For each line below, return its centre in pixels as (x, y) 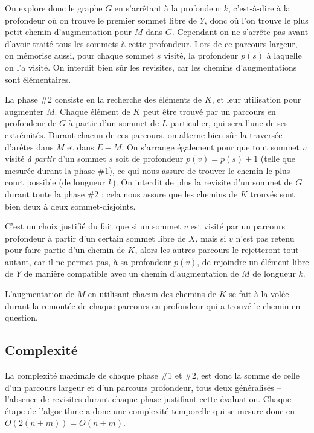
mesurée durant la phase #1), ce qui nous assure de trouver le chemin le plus (148, 170)
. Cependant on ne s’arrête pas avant (240, 32)
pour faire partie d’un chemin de (65, 250)
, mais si (211, 238)
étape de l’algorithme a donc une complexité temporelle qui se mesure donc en (150, 410)
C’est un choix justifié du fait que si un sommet (93, 226)
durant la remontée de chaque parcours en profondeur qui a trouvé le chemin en (153, 305)
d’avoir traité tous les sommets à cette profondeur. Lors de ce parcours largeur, (151, 43)
